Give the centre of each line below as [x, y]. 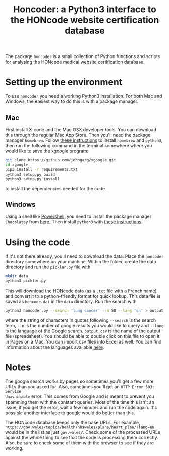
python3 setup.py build [30, 174]
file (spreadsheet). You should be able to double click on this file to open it [82, 336]
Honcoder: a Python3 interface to [85, 9]
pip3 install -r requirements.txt [42, 169]
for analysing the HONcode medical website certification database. [75, 62]
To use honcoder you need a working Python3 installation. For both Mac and [84, 96]
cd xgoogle [17, 165]
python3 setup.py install [32, 179]
